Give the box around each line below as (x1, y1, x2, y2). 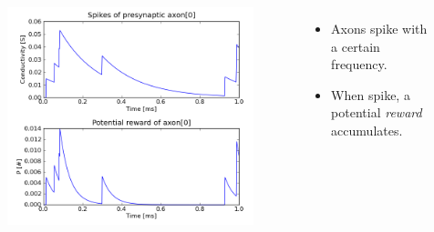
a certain (331, 36, 380, 55)
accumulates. (331, 120, 403, 139)
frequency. (331, 55, 387, 74)
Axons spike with (331, 19, 428, 37)
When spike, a (331, 85, 410, 104)
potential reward (331, 103, 422, 122)
